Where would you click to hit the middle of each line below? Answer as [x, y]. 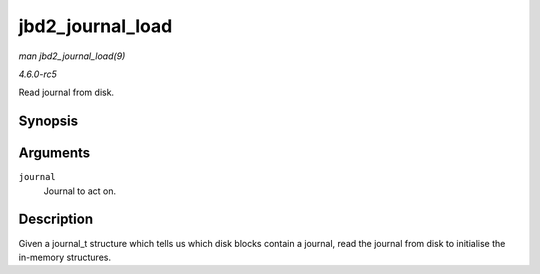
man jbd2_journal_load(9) [72, 56]
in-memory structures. [65, 257]
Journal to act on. [80, 191]
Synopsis [48, 121]
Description [56, 219]
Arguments [54, 153]
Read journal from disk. [66, 92]
